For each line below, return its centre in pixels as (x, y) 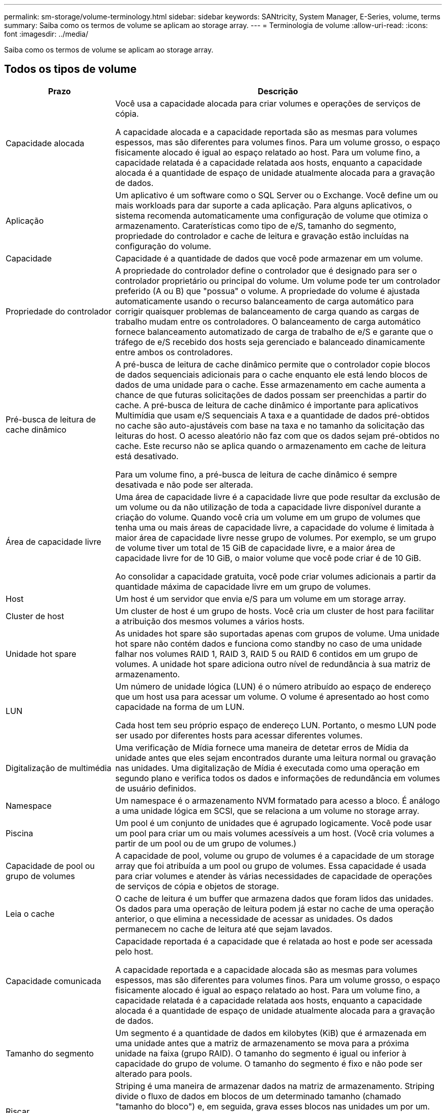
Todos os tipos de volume (71, 69)
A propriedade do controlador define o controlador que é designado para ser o (266, 270)
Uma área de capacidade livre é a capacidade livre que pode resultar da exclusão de (278, 497)
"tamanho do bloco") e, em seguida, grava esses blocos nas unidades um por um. (273, 1106)
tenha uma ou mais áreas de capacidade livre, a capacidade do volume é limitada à (275, 527)
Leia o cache (30, 913)
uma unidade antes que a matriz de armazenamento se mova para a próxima (262, 1043)
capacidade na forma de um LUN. (180, 707)
